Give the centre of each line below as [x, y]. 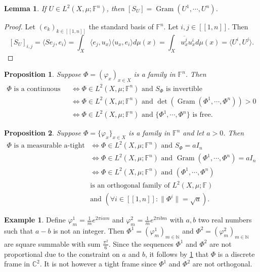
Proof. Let [20, 26]
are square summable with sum [52, 243]
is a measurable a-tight [49, 146]
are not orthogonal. [222, 264]
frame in [17, 264]
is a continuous [37, 89]
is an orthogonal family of [130, 186]
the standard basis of [121, 26]
